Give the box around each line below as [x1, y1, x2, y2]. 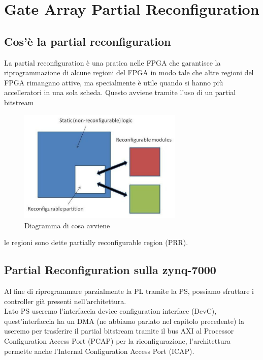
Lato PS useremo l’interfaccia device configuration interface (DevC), [4, 306, 217, 316]
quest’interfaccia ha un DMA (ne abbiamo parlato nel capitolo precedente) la [4, 315, 244, 326]
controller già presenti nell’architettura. [4, 295, 126, 306]
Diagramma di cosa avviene [24, 220, 110, 230]
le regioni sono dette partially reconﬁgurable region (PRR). [4, 237, 188, 248]
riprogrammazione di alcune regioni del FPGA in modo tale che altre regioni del [4, 67, 254, 78]
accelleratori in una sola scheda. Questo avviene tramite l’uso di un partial [4, 87, 236, 98]
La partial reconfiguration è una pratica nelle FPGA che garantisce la [4, 57, 221, 68]
